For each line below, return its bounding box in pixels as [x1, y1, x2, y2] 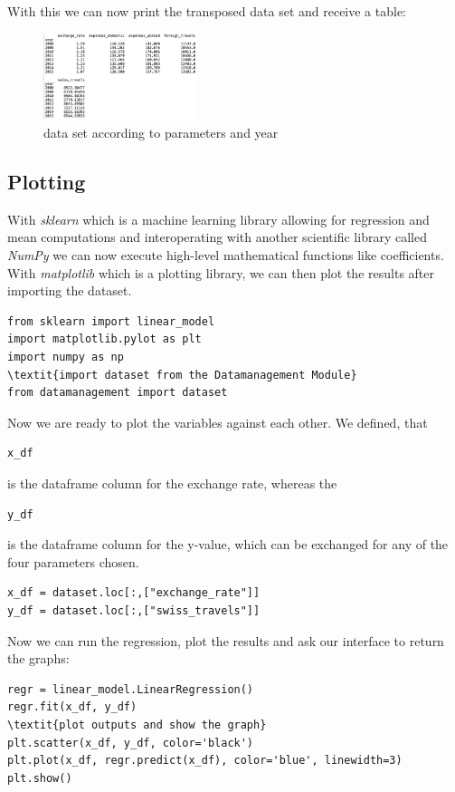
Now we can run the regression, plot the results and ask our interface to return [7, 631, 444, 650]
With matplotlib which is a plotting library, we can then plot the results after [7, 263, 434, 282]
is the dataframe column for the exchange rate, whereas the [7, 474, 337, 492]
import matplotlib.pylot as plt [7, 333, 202, 346]
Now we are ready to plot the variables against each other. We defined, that [7, 412, 428, 431]
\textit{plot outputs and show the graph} [7, 718, 267, 731]
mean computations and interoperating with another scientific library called [7, 227, 427, 246]
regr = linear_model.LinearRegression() [7, 682, 254, 696]
